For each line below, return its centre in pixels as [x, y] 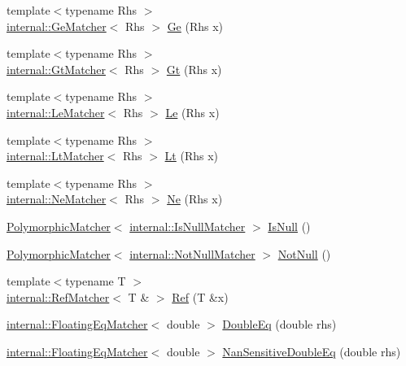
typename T [96, 281]
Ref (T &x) [200, 296]
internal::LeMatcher [56, 112]
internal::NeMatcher [57, 199]
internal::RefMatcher [58, 296]
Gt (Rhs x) [194, 69]
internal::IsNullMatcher [188, 226]
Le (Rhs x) [192, 112]
